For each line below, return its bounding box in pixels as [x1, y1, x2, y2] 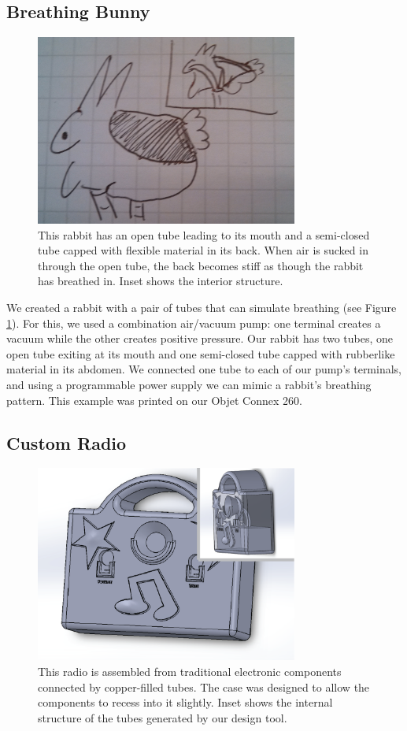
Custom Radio [6, 430, 127, 455]
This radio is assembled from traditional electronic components [38, 663, 342, 680]
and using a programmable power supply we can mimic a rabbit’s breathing [6, 376, 372, 392]
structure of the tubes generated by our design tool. [38, 709, 287, 725]
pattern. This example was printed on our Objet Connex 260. [6, 391, 302, 408]
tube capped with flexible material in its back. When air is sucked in [38, 242, 368, 258]
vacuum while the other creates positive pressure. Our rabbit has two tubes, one [6, 330, 394, 347]
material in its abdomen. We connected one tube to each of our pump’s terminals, [6, 361, 402, 377]
